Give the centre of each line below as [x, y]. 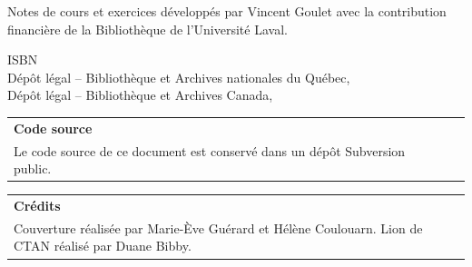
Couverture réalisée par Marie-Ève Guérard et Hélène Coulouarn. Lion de [218, 227]
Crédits [37, 205]
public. [33, 168]
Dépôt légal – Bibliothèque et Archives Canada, [140, 95]
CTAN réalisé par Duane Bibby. [103, 246]
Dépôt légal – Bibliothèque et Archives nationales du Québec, [179, 77]
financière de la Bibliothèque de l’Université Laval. [147, 29]
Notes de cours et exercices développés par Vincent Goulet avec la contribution [227, 11]
